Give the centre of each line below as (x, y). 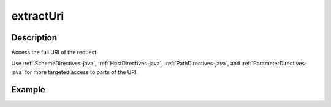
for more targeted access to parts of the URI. (81, 72)
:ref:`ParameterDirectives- (274, 64)
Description (34, 38)
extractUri (38, 16)
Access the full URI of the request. (55, 53)
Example (28, 90)
